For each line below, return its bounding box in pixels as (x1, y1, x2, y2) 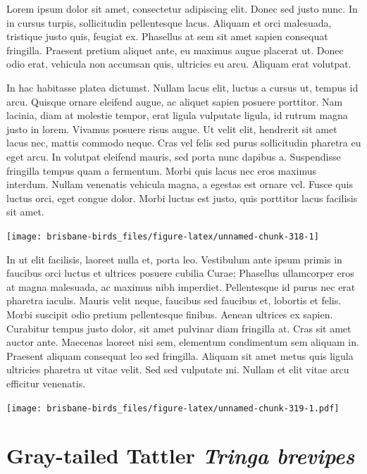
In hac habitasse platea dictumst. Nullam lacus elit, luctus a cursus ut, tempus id (6, 80, 359, 94)
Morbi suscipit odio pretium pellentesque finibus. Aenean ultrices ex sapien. (6, 306, 333, 321)
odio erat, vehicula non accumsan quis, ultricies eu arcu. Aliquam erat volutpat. (6, 56, 352, 71)
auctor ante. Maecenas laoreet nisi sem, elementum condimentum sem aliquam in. (6, 335, 359, 349)
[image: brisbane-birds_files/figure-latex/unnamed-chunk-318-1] (6, 231, 319, 242)
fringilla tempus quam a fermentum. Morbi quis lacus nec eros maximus (6, 163, 316, 177)
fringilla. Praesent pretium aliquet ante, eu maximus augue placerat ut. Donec (6, 42, 344, 57)
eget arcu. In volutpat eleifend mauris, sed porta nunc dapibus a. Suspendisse (6, 149, 341, 163)
